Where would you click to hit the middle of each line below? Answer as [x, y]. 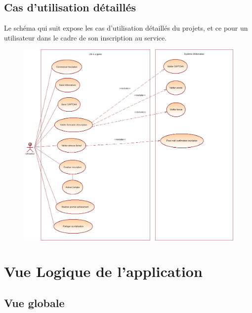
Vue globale [34, 303]
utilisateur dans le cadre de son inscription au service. [85, 37]
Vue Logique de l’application [103, 271]
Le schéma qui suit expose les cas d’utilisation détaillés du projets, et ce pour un [126, 28]
